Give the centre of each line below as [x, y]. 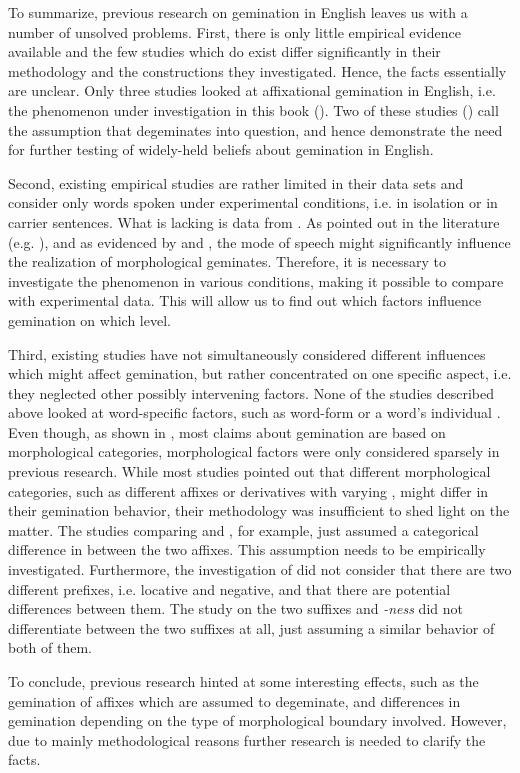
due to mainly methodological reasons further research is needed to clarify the [247, 739]
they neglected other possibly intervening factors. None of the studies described [251, 392]
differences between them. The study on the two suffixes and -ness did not [235, 608]
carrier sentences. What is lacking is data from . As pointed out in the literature [254, 221]
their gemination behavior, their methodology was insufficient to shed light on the [259, 510]
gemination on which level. [89, 319]
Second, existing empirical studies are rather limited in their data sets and [236, 182]
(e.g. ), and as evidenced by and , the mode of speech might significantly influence [259, 241]
